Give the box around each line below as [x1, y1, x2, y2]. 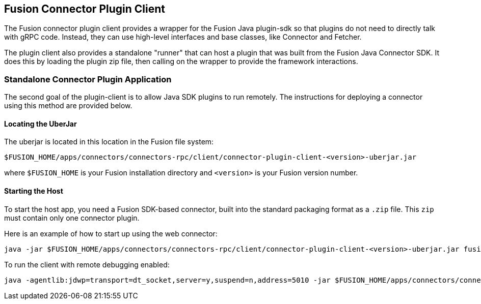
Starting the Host [4, 187, 63, 195]
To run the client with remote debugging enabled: [4, 260, 170, 269]
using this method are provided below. [4, 101, 132, 110]
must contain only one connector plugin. [4, 213, 140, 222]
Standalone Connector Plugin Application [4, 74, 172, 84]
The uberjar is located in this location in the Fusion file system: [4, 137, 214, 146]
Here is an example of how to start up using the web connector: [4, 229, 218, 238]
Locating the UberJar [4, 119, 77, 128]
